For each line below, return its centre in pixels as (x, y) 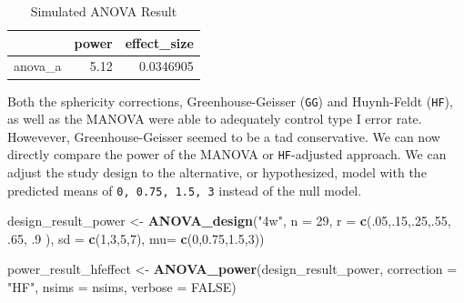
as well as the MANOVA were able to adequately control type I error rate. (215, 119)
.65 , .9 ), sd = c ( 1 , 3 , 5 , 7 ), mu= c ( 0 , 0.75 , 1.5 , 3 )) (136, 238)
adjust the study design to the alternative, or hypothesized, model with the (217, 172)
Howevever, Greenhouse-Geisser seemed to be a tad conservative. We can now (224, 136)
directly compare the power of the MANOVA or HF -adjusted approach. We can (227, 154)
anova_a (38, 66)
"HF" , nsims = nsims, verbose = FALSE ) (122, 287)
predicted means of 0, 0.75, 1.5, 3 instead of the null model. (185, 190)
